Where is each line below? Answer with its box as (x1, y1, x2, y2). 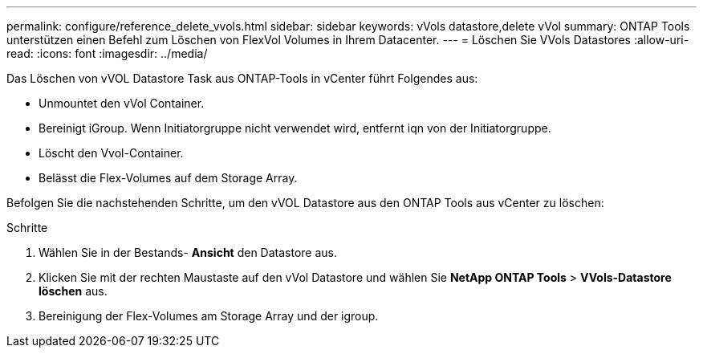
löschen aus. (39, 284, 108, 298)
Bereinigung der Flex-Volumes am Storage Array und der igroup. (39, 309, 379, 323)
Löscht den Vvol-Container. (39, 146, 184, 160)
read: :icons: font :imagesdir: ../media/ (6, 47, 208, 60)
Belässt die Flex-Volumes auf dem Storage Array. (39, 171, 298, 185)
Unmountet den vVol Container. (39, 96, 205, 110)
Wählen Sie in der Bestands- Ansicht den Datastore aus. (39, 246, 338, 259)
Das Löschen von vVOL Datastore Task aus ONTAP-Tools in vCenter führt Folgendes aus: (6, 71, 478, 85)
